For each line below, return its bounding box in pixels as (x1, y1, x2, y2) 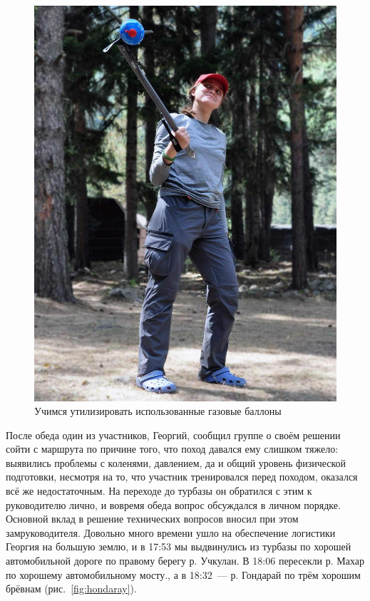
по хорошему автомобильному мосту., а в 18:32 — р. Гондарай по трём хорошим (6, 567, 361, 582)
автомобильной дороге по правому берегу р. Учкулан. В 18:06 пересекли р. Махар (6, 553, 364, 568)
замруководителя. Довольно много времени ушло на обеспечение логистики (6, 525, 336, 540)
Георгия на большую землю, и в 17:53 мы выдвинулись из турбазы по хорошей (6, 539, 351, 554)
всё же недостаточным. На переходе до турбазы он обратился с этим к (6, 483, 312, 498)
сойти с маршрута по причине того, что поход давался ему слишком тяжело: (6, 441, 339, 456)
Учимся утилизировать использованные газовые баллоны (34, 404, 282, 418)
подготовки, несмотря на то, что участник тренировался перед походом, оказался (6, 469, 358, 484)
